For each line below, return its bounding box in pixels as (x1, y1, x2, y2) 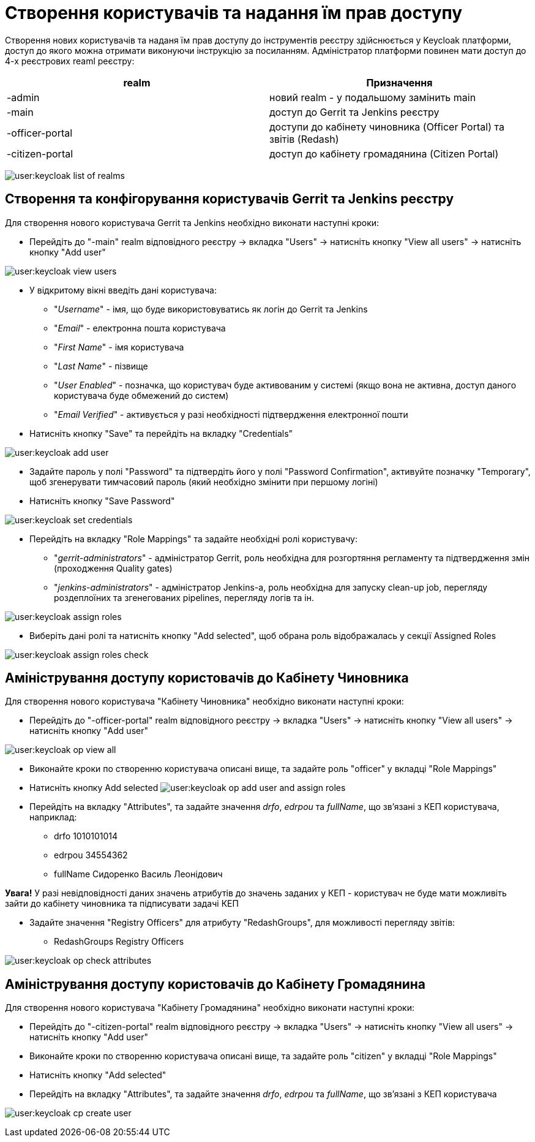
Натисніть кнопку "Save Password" (29, 495, 175, 506)
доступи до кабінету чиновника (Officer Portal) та (269, 120, 504, 133)
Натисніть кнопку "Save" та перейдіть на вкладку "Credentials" (29, 428, 293, 439)
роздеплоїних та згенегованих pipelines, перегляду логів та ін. (54, 592, 315, 603)
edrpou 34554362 (54, 850, 128, 861)
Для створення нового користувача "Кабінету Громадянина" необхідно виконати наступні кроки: (5, 1002, 415, 1013)
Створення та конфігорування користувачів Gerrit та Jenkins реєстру (5, 191, 454, 207)
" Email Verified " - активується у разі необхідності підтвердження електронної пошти (54, 409, 408, 420)
